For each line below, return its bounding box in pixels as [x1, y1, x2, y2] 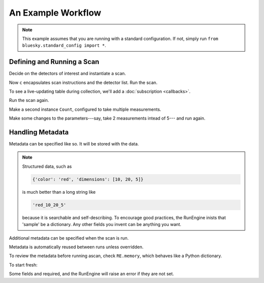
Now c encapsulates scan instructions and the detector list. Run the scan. [9, 80, 157, 85]
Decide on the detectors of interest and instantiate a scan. [9, 71, 126, 77]
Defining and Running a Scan [9, 58, 100, 66]
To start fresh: [9, 262, 38, 268]
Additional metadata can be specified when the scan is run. [9, 235, 129, 241]
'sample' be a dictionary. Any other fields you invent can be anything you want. [22, 222, 182, 227]
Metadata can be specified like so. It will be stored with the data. [9, 141, 139, 147]
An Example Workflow [9, 7, 101, 18]
